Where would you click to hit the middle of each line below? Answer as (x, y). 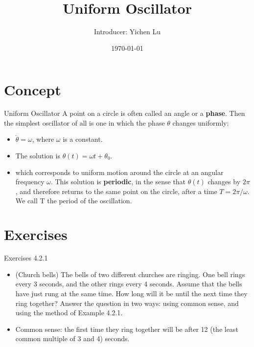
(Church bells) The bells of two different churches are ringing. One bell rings (130, 274)
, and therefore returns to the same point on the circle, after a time (116, 191)
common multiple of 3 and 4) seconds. (72, 338)
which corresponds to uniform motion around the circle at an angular (119, 172)
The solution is (38, 156)
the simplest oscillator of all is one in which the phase (84, 122)
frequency (30, 182)
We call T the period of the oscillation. (74, 201)
